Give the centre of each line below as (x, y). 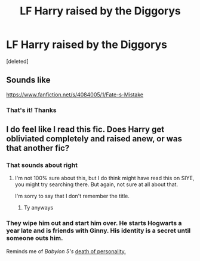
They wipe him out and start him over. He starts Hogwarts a (94, 223)
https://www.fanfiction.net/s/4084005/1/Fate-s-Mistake (75, 95)
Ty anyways (39, 208)
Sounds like (28, 80)
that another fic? (38, 148)
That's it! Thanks (31, 110)
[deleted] (17, 61)
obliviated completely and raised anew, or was (94, 139)
